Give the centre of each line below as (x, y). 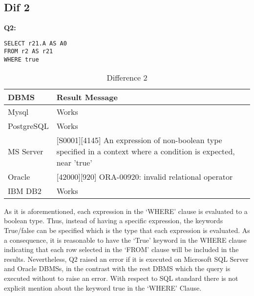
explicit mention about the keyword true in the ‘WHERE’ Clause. (103, 287)
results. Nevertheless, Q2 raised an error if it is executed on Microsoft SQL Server (126, 259)
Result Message (87, 97)
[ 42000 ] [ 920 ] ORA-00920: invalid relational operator (145, 176)
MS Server (26, 151)
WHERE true (21, 60)
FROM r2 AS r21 (29, 52)
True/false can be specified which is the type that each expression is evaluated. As (127, 230)
